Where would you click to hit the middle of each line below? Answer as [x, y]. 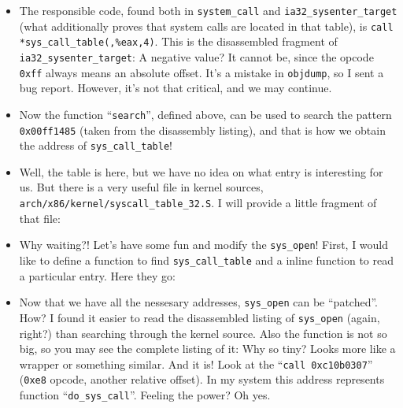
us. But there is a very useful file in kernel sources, [141, 187]
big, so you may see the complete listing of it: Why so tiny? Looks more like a [207, 349]
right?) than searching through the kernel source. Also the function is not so [203, 333]
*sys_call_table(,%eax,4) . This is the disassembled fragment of [178, 41]
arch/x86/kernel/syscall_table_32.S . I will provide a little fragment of [198, 203]
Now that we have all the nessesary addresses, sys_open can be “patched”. [198, 302]
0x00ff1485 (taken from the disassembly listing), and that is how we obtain [202, 130]
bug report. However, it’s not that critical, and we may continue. [176, 88]
